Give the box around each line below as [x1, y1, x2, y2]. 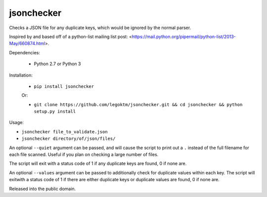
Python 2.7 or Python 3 [34, 61, 81, 67]
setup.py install [34, 109, 76, 115]
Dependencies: [9, 49, 41, 55]
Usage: [9, 119, 24, 125]
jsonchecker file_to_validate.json [21, 129, 108, 134]
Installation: [9, 72, 33, 78]
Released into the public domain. [9, 186, 76, 192]
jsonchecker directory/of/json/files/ [21, 136, 116, 142]
